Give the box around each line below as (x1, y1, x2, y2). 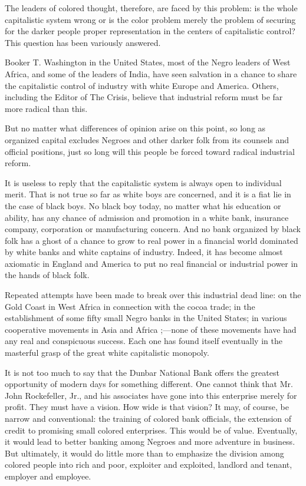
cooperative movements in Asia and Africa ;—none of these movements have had (5, 323, 297, 335)
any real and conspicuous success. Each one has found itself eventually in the (5, 335, 282, 347)
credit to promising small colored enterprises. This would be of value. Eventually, (5, 424, 298, 436)
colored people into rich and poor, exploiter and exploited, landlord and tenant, (5, 458, 292, 471)
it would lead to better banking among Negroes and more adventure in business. (5, 435, 295, 448)
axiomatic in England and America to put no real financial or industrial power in (5, 257, 298, 269)
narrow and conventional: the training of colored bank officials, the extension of (5, 412, 292, 424)
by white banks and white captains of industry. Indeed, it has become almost (5, 246, 283, 258)
